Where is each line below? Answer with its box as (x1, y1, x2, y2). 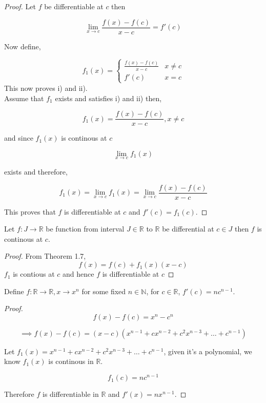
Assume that (4, 92, 44, 103)
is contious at (13, 268, 55, 279)
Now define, (4, 41, 41, 51)
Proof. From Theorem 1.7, (4, 251, 86, 261)
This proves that (4, 206, 56, 217)
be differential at (162, 223, 214, 234)
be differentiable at (44, 1, 104, 11)
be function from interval (46, 223, 125, 234)
